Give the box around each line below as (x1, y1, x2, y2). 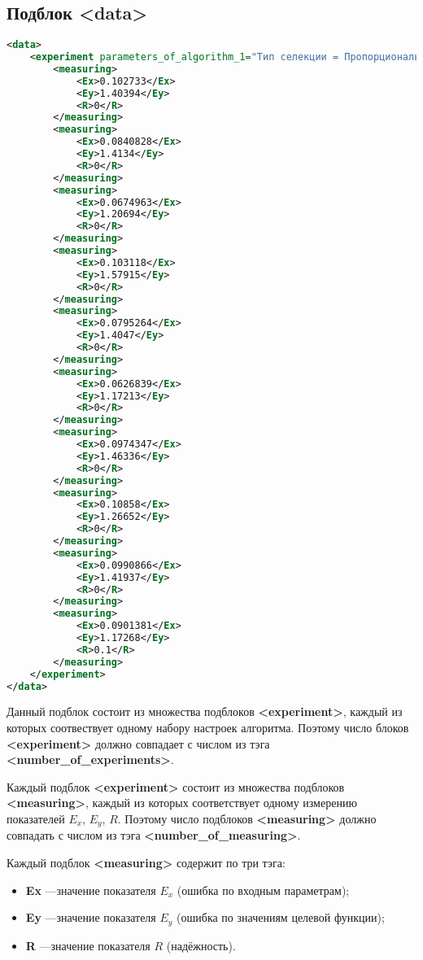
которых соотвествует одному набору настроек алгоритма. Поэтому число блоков (7, 719, 409, 736)
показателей (7, 810, 65, 827)
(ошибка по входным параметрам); (177, 881, 350, 898)
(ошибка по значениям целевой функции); (177, 909, 385, 926)
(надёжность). (166, 936, 236, 953)
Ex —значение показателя (25, 881, 156, 898)
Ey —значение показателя (25, 909, 156, 926)
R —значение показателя (25, 936, 150, 953)
